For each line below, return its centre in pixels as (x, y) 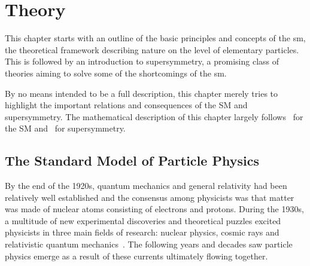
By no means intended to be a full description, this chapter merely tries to (142, 93)
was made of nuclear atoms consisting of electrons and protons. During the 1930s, (154, 209)
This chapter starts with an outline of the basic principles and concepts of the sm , (155, 38)
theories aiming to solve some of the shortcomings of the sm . (116, 73)
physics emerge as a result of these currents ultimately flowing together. (136, 256)
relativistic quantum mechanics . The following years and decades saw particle (149, 244)
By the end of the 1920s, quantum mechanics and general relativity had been (146, 186)
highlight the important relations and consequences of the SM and (126, 105)
